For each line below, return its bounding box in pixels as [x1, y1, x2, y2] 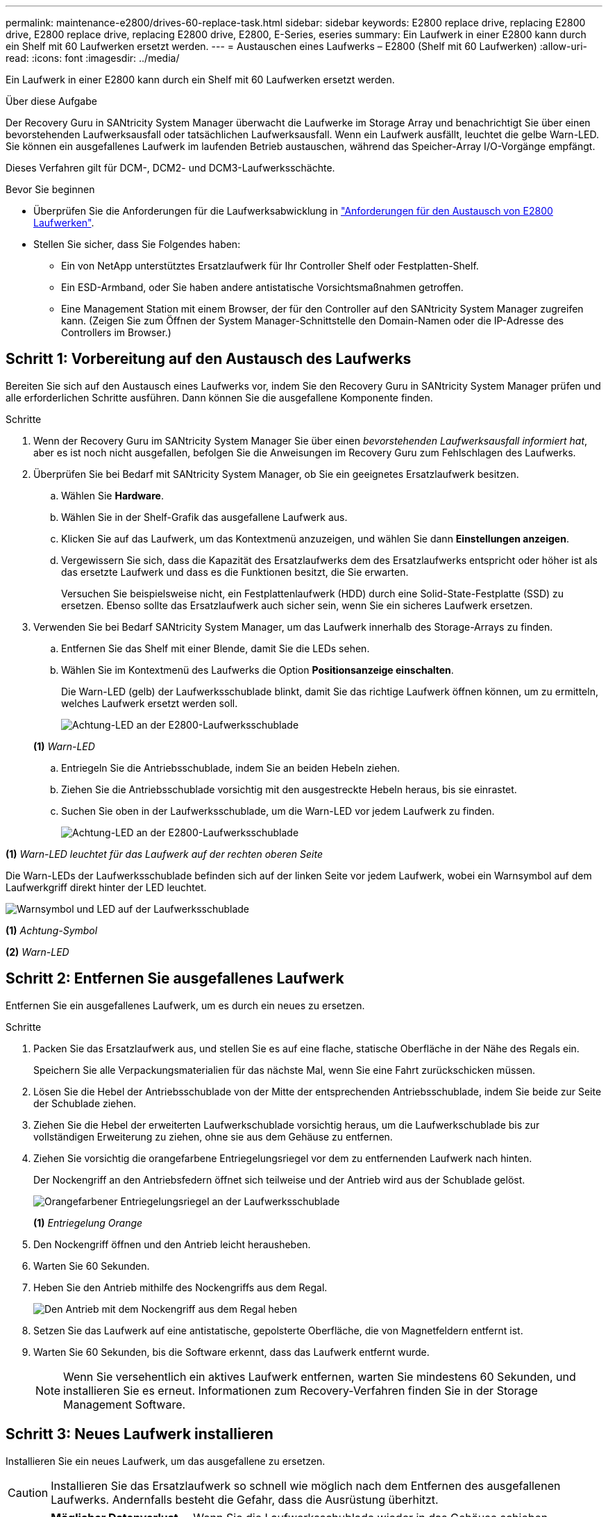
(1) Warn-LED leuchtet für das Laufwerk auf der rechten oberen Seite [6, 847, 323, 860]
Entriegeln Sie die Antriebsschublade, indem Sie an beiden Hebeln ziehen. [61, 761, 400, 774]
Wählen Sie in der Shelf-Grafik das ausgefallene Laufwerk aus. [61, 511, 348, 523]
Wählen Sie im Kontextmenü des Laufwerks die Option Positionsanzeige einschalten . [61, 663, 454, 676]
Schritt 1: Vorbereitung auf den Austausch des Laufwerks [6, 350, 412, 368]
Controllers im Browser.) [61, 326, 171, 338]
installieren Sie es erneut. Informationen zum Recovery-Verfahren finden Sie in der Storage [63, 1383, 538, 1398]
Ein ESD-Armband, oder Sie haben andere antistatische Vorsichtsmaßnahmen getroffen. [61, 281, 464, 293]
